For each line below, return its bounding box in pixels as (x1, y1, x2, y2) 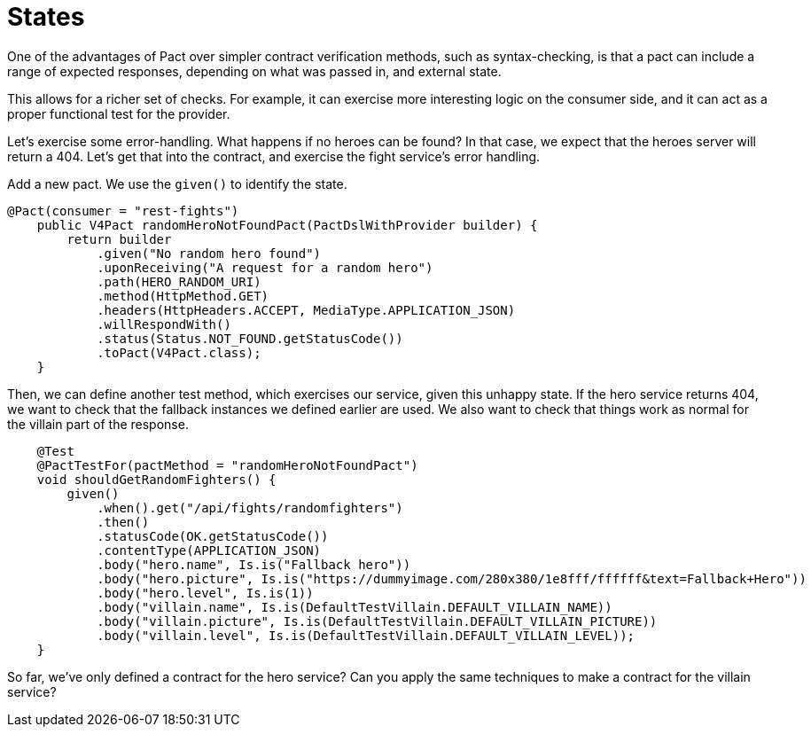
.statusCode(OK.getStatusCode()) (97, 528, 329, 543)
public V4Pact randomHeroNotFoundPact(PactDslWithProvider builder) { (36, 217, 538, 232)
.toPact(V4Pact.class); (97, 345, 261, 360)
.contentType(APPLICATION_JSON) (97, 543, 322, 558)
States (7, 2, 85, 32)
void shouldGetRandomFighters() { (36, 472, 277, 487)
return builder (66, 231, 172, 246)
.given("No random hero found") (97, 246, 322, 261)
